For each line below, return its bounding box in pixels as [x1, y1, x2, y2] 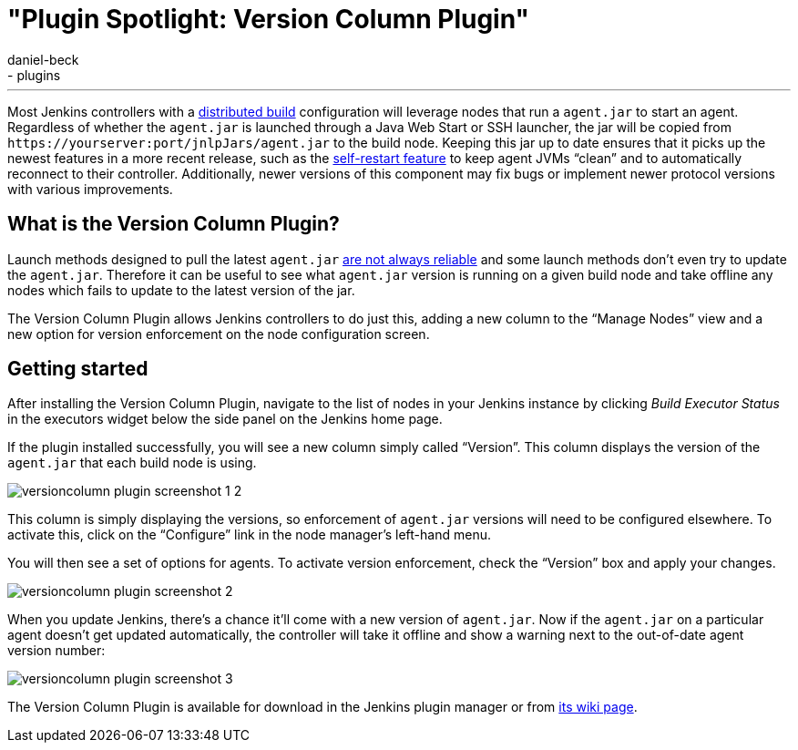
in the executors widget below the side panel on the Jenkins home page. [7, 411, 443, 427]
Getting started [7, 357, 148, 381]
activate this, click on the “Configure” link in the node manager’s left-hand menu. [7, 527, 491, 543]
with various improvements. [7, 180, 173, 197]
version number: [7, 642, 106, 659]
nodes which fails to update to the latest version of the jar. [7, 282, 355, 298]
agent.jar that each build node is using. [7, 455, 257, 471]
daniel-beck [7, 51, 79, 67]
